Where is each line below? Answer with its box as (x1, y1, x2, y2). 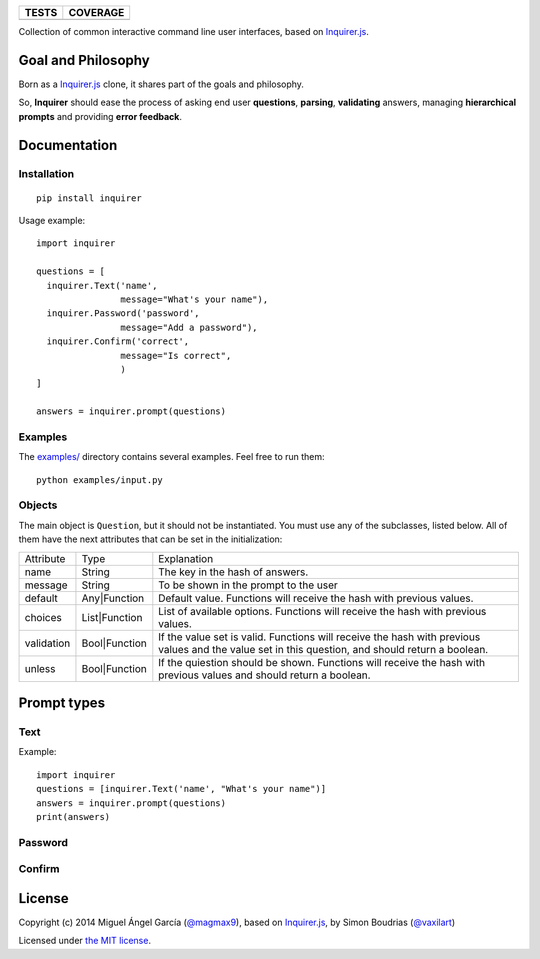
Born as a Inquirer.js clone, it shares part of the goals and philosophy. (18, 78, 305, 90)
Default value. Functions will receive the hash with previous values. (158, 591, 474, 605)
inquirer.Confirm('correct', (46, 336, 190, 347)
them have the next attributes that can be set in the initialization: (18, 533, 283, 545)
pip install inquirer (36, 192, 142, 204)
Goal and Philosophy (18, 51, 150, 69)
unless (24, 661, 56, 675)
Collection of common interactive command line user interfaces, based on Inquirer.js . (18, 26, 370, 37)
